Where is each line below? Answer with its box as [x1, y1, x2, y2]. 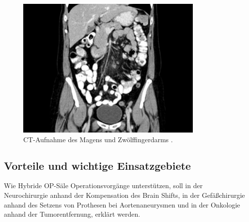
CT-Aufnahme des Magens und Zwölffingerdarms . [23, 134, 173, 144]
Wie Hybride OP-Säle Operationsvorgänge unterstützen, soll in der [4, 180, 203, 191]
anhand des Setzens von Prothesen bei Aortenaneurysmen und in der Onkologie [4, 199, 240, 209]
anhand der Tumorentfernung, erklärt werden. [4, 209, 140, 219]
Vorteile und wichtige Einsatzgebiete [4, 158, 191, 173]
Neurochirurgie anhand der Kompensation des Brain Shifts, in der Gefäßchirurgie [4, 190, 245, 200]
